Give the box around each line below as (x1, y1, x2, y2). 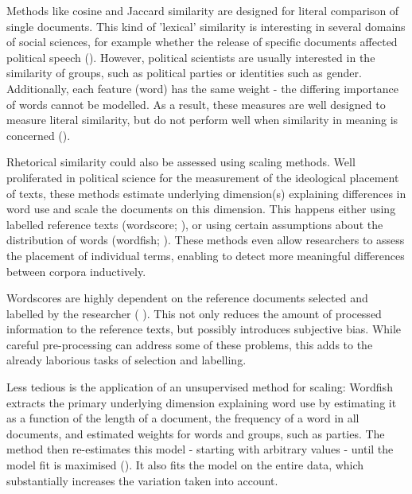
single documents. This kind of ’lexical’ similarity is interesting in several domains (6, 18, 406, 34)
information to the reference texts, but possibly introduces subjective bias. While (6, 321, 402, 337)
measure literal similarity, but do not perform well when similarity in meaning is (6, 111, 398, 128)
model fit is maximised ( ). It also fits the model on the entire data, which (6, 457, 364, 473)
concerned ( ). (6, 126, 71, 143)
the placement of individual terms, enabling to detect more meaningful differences (6, 247, 405, 263)
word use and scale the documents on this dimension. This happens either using (6, 200, 396, 217)
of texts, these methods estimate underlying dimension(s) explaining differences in (6, 185, 406, 201)
